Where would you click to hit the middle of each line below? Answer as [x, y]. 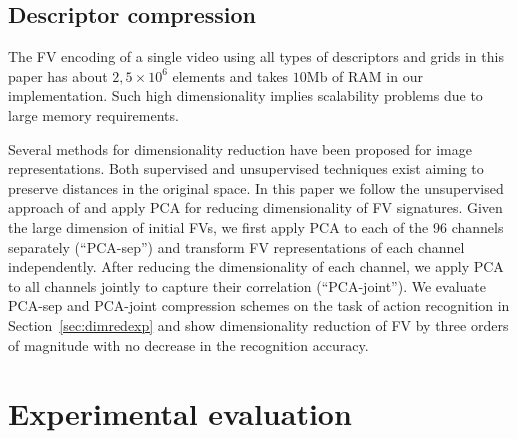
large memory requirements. [93, 114]
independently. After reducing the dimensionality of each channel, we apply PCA [256, 266]
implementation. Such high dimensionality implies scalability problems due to [245, 95]
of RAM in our [377, 75]
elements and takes [230, 75]
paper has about [58, 75]
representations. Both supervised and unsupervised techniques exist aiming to [246, 168]
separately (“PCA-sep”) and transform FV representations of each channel [236, 246]
